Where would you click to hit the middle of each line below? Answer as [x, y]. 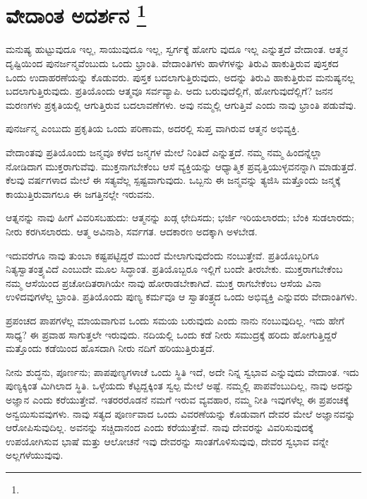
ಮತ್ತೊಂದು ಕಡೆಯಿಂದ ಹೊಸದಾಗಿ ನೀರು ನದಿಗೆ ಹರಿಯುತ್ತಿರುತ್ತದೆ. [110, 348]
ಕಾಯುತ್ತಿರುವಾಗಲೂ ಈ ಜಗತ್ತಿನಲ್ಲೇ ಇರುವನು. [80, 193]
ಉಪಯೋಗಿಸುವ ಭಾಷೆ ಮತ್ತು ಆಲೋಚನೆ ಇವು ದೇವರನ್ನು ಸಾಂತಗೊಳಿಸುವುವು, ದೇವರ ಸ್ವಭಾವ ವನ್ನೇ [167, 441]
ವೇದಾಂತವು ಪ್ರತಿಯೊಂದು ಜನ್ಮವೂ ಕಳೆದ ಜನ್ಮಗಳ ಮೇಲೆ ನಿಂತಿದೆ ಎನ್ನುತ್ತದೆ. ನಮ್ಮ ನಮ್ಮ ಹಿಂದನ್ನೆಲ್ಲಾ [164, 152]
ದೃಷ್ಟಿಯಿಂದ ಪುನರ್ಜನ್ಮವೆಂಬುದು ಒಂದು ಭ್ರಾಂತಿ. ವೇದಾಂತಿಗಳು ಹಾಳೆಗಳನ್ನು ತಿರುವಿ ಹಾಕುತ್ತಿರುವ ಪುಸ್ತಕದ [172, 63]
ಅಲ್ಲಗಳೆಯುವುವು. [35, 455]
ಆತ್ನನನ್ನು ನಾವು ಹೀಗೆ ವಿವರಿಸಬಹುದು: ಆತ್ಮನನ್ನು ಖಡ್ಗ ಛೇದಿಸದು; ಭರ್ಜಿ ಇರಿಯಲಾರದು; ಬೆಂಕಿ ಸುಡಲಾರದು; [180, 217]
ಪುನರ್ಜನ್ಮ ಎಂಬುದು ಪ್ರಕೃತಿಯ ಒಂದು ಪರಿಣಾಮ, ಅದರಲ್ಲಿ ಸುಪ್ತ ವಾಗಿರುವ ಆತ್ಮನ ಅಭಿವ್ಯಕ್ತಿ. [153, 128]
